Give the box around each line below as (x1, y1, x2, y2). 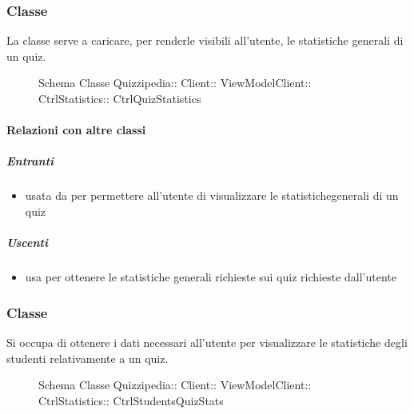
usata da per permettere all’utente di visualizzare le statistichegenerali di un (25, 187, 399, 204)
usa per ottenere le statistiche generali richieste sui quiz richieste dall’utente (25, 269, 396, 285)
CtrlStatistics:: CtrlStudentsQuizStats (38, 392, 224, 408)
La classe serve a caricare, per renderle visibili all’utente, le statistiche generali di (6, 32, 404, 49)
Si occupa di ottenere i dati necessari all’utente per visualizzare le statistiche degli (6, 333, 408, 350)
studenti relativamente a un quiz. (6, 349, 169, 366)
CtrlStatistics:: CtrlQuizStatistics (38, 90, 201, 106)
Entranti (6, 153, 54, 169)
